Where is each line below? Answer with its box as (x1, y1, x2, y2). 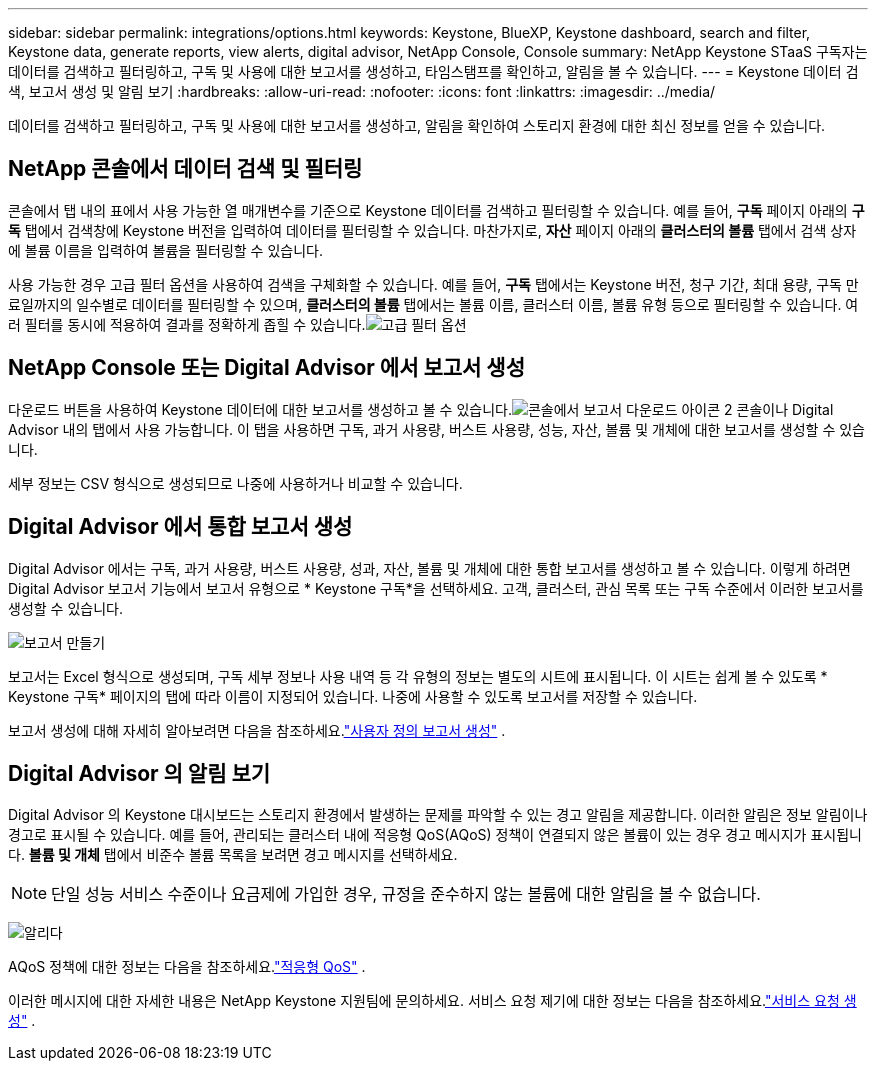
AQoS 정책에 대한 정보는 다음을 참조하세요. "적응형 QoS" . (8, 958, 366, 976)
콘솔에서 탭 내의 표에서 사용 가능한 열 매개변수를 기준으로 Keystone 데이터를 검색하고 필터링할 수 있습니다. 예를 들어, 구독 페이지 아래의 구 (8, 201, 865, 219)
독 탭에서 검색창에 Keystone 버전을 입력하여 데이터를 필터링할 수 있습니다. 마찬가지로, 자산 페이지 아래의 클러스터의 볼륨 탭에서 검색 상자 (8, 221, 857, 239)
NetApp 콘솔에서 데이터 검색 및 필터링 (8, 156, 363, 182)
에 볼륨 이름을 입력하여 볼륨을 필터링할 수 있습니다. (8, 241, 323, 259)
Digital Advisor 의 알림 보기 (8, 760, 271, 786)
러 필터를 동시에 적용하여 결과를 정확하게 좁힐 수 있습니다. (8, 315, 366, 333)
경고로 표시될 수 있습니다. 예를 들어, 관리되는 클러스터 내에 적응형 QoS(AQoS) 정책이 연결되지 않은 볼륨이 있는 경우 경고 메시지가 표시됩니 (8, 826, 862, 844)
